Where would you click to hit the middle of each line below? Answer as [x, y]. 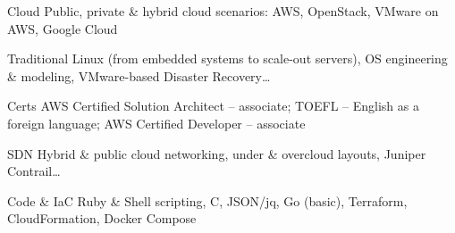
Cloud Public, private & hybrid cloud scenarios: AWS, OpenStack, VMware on [223, 11]
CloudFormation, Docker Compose [102, 218]
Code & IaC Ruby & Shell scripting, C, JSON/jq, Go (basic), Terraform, [207, 200]
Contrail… [34, 171]
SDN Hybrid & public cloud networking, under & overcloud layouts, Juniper [217, 153]
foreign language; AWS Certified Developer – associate [156, 123]
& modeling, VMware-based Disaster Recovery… [139, 75]
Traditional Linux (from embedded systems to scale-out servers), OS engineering [227, 58]
